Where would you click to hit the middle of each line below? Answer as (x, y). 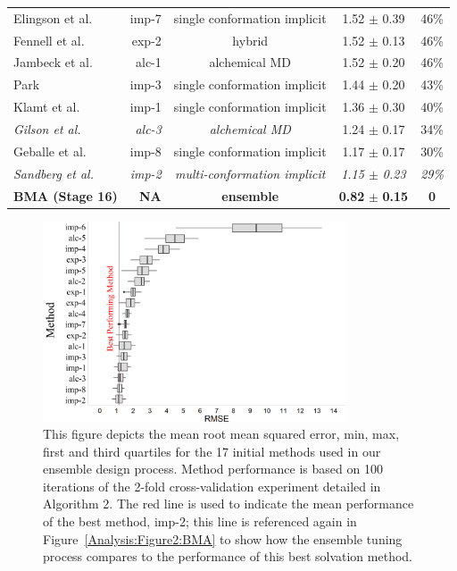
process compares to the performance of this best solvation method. (228, 556)
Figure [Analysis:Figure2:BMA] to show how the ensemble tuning (223, 538)
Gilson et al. (47, 128)
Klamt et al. (47, 107)
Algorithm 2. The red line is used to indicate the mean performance (228, 504)
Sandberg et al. (54, 173)
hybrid (250, 40)
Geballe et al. (50, 151)
